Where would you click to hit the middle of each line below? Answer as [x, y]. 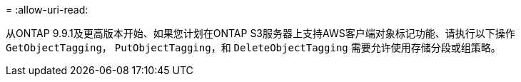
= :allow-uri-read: [47, 10]
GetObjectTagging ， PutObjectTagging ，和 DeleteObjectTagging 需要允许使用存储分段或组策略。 [253, 47]
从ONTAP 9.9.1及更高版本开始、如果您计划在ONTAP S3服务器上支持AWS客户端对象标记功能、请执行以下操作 [260, 33]
